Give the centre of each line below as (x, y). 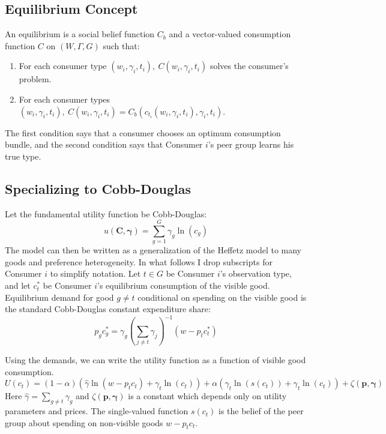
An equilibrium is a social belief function (80, 34)
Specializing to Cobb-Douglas (98, 188)
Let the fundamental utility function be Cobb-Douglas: (106, 213)
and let (18, 285)
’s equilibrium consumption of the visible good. (183, 285)
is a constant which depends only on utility (207, 396)
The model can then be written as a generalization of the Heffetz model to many (153, 250)
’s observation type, (256, 273)
